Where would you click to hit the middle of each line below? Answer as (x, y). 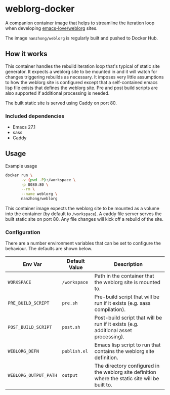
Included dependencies (35, 116)
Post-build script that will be (128, 318)
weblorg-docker (40, 9)
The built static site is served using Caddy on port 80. (61, 103)
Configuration (23, 232)
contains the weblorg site (124, 351)
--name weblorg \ (39, 194)
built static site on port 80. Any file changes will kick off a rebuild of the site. (84, 219)
